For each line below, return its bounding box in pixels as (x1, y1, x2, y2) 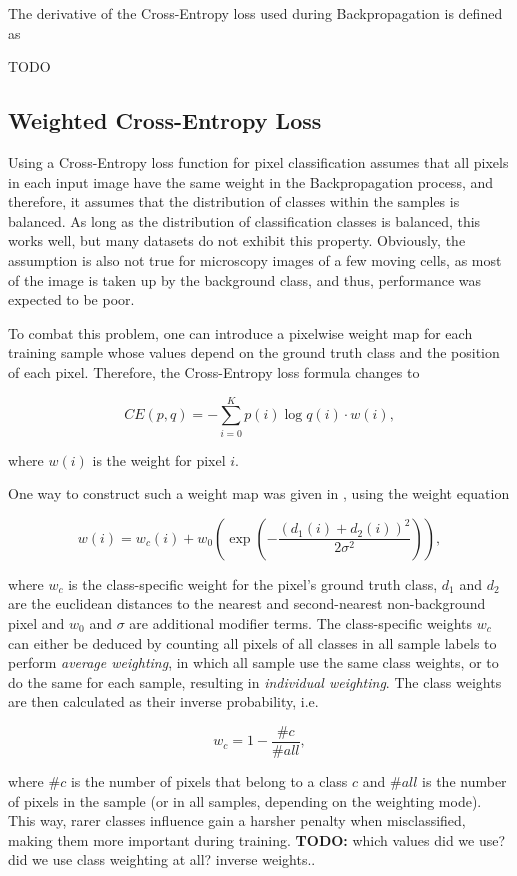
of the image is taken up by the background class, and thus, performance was (8, 269, 481, 290)
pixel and (8, 613, 65, 634)
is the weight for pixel (92, 449, 226, 470)
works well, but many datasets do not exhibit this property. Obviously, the (8, 230, 466, 251)
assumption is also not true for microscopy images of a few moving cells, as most (8, 249, 502, 270)
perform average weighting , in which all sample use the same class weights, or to (8, 652, 499, 673)
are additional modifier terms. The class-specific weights (129, 613, 473, 634)
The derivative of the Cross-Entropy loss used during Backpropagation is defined (8, 3, 503, 23)
